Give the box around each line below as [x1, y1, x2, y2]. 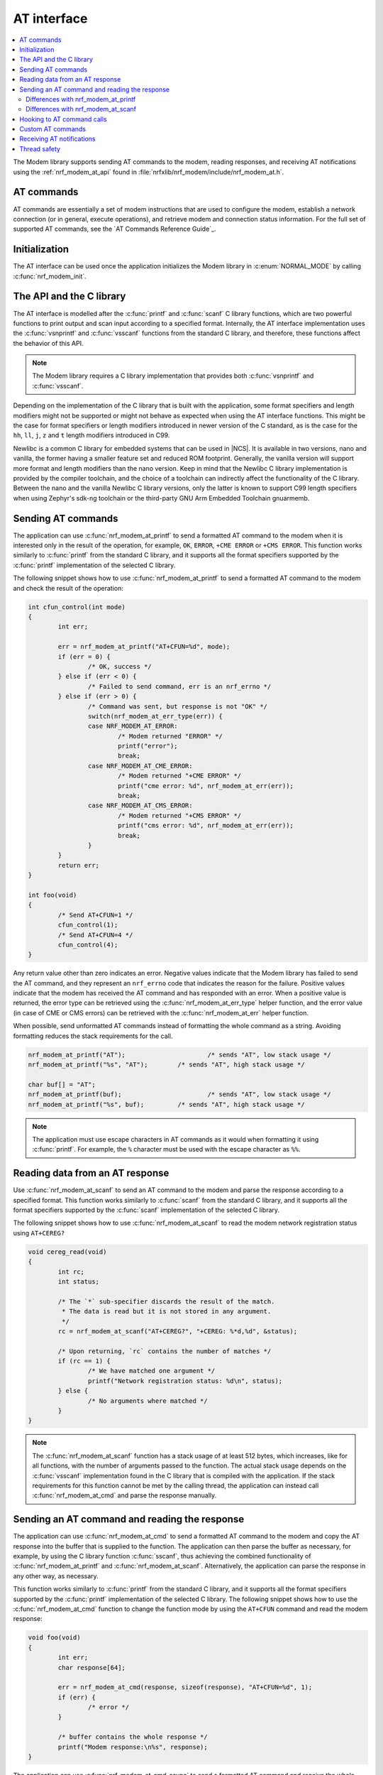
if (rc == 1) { [57, 1357, 111, 1365]
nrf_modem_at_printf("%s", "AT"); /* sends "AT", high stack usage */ [28, 1060, 305, 1069]
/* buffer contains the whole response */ [57, 1733, 209, 1741]
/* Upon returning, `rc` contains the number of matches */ [57, 1347, 272, 1355]
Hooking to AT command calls [19, 114, 108, 124]
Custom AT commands [19, 125, 87, 133]
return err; [57, 861, 99, 869]
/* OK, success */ [87, 662, 152, 670]
